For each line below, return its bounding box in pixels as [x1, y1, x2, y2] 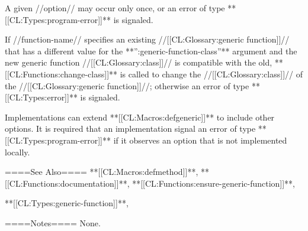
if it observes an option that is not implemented [113, 134, 287, 146]
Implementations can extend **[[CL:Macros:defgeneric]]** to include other [5, 110, 275, 123]
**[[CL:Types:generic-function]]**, [5, 197, 129, 209]
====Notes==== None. [5, 216, 101, 229]
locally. [5, 145, 30, 158]
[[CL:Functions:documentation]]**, [5, 177, 130, 189]
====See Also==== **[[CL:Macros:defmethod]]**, [5, 165, 198, 178]
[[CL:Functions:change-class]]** [5, 67, 118, 80]
